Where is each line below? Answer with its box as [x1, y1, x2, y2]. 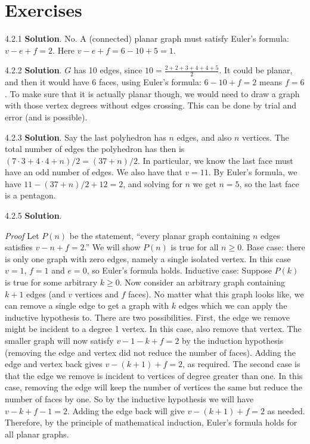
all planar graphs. [5, 427, 69, 440]
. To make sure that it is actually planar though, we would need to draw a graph [5, 87, 300, 100]
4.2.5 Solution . [5, 209, 62, 222]
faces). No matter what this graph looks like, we [128, 287, 304, 300]
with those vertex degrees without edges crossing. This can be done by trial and [5, 99, 297, 111]
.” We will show [84, 241, 141, 253]
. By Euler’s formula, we [208, 166, 297, 178]
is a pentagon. [5, 189, 56, 201]
